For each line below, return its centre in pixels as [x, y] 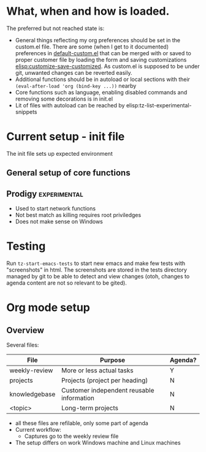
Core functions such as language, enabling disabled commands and [101, 92]
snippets [26, 112]
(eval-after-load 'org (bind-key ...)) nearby [76, 86]
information [78, 398]
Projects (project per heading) [105, 380]
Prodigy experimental [45, 193]
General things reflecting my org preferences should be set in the [98, 40]
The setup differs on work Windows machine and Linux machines [98, 443]
